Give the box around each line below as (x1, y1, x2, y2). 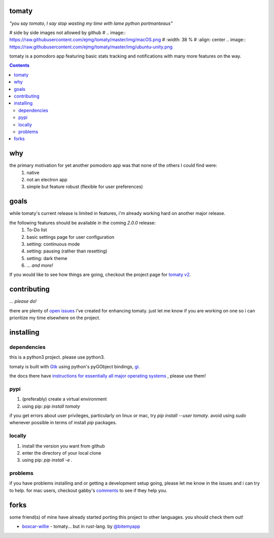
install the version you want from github (22, 442, 105, 449)
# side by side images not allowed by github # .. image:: (9, 29, 126, 36)
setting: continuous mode (26, 241, 80, 247)
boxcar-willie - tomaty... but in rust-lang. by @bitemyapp (22, 523, 141, 529)
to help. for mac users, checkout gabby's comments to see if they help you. (9, 487, 167, 493)
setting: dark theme (26, 255, 67, 261)
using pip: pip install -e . (22, 457, 73, 463)
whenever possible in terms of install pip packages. (9, 420, 117, 426)
